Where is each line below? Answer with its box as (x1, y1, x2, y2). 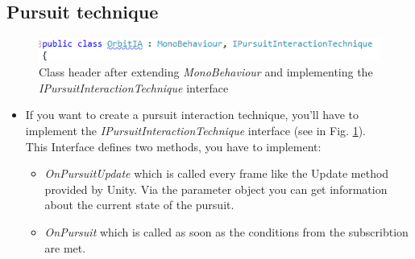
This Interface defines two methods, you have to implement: (25, 138, 322, 154)
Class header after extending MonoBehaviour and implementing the (39, 64, 373, 80)
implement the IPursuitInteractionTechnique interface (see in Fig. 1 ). (25, 121, 367, 138)
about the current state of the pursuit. (44, 196, 234, 213)
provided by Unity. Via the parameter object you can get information (44, 180, 388, 197)
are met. (44, 239, 86, 256)
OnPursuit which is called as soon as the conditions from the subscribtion (44, 223, 409, 240)
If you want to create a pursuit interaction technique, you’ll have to (25, 106, 359, 123)
